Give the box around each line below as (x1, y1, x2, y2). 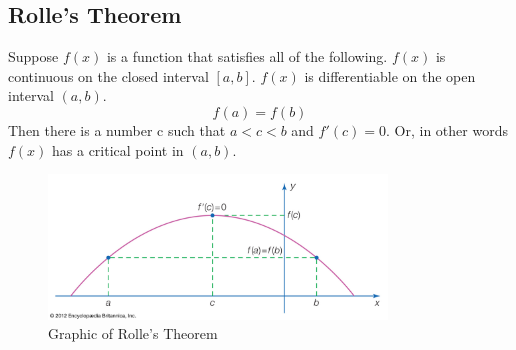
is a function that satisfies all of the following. (106, 46, 388, 67)
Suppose (8, 46, 59, 67)
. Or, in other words (386, 119, 508, 140)
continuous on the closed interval (8, 65, 209, 86)
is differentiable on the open (304, 65, 476, 86)
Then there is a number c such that (8, 119, 226, 140)
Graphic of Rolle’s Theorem (48, 323, 218, 344)
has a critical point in (52, 139, 184, 160)
